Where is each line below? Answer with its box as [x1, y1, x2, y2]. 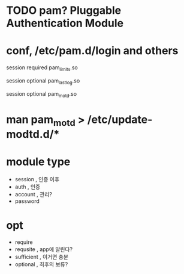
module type [6, 155, 71, 169]
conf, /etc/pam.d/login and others [6, 44, 179, 58]
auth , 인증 [14, 183, 41, 190]
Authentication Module [6, 16, 124, 30]
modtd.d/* [6, 128, 60, 142]
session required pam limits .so [6, 64, 78, 72]
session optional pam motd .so [6, 90, 77, 99]
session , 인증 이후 [14, 176, 60, 183]
